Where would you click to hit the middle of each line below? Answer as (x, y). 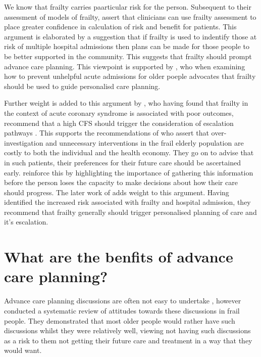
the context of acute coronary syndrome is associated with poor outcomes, (119, 113)
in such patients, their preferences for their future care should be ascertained (122, 162)
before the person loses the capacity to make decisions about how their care (121, 182)
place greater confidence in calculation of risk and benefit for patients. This (120, 27)
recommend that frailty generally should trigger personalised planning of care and (130, 212)
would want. (23, 350)
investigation (24, 142)
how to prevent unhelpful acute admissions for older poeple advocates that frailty (130, 76)
